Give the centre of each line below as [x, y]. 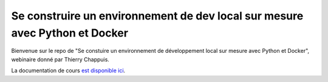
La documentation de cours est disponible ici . [68, 70]
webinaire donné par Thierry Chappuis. [60, 59]
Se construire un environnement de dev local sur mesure [157, 16]
